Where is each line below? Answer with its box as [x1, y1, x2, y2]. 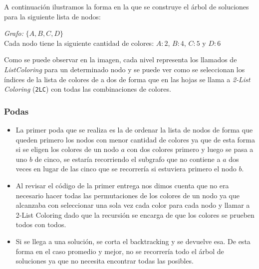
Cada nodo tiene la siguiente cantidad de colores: [4, 37, 154, 48]
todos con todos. [15, 219, 66, 230]
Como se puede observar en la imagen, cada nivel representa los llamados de [4, 54, 237, 65]
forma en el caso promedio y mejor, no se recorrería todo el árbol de [15, 246, 224, 256]
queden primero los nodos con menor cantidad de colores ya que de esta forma [15, 134, 255, 144]
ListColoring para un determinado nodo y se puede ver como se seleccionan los [4, 64, 245, 74]
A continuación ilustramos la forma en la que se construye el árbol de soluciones [4, 1, 249, 11]
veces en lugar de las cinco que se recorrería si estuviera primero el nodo [15, 163, 237, 174]
